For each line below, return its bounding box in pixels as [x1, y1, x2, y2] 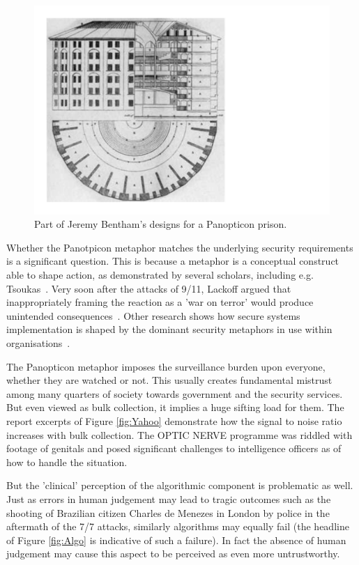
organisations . [6, 336, 70, 350]
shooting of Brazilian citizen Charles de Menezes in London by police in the [6, 505, 330, 520]
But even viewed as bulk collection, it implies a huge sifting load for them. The [6, 400, 344, 415]
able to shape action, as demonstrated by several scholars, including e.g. [6, 268, 314, 282]
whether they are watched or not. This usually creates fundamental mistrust [6, 373, 333, 387]
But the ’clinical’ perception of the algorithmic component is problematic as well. [6, 478, 353, 493]
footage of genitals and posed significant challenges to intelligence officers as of [6, 441, 342, 456]
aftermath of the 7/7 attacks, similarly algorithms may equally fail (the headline [6, 519, 349, 534]
